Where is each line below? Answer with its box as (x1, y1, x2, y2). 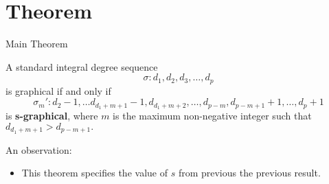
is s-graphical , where (5, 108, 98, 123)
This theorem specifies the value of (21, 165, 168, 180)
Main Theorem (5, 36, 68, 51)
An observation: (5, 142, 72, 157)
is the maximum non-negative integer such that (113, 108, 312, 123)
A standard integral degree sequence (5, 59, 158, 73)
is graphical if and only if (5, 83, 111, 97)
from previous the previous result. (178, 165, 321, 180)
